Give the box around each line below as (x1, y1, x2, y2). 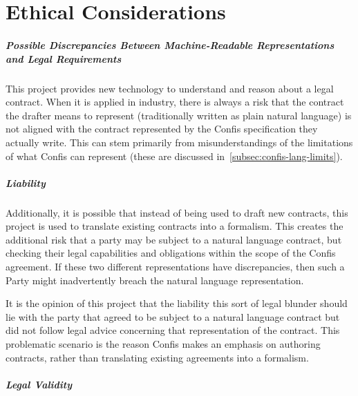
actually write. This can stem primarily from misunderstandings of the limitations (6, 135, 353, 149)
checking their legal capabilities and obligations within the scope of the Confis (6, 246, 336, 260)
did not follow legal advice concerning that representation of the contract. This (6, 323, 340, 337)
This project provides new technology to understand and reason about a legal (6, 81, 334, 95)
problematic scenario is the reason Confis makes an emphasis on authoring (6, 337, 321, 350)
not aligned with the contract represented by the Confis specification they (6, 121, 318, 136)
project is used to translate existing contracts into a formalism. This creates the (6, 219, 343, 233)
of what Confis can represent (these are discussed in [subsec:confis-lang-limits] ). (6, 148, 343, 163)
